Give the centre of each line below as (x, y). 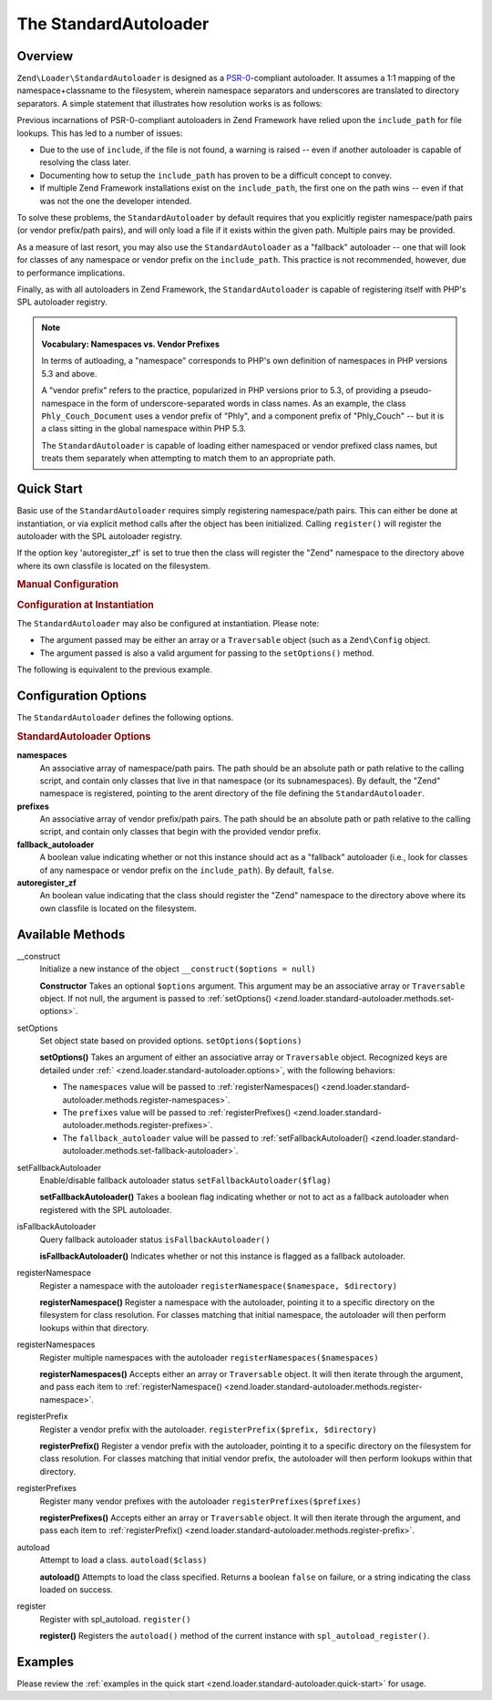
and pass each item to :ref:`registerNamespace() (131, 1387)
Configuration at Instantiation (86, 605)
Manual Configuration (67, 585)
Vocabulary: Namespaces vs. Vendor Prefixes (131, 344)
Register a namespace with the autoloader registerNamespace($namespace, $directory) (219, 1285)
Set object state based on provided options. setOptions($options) (171, 1041)
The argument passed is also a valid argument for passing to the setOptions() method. (207, 653)
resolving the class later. (85, 162)
